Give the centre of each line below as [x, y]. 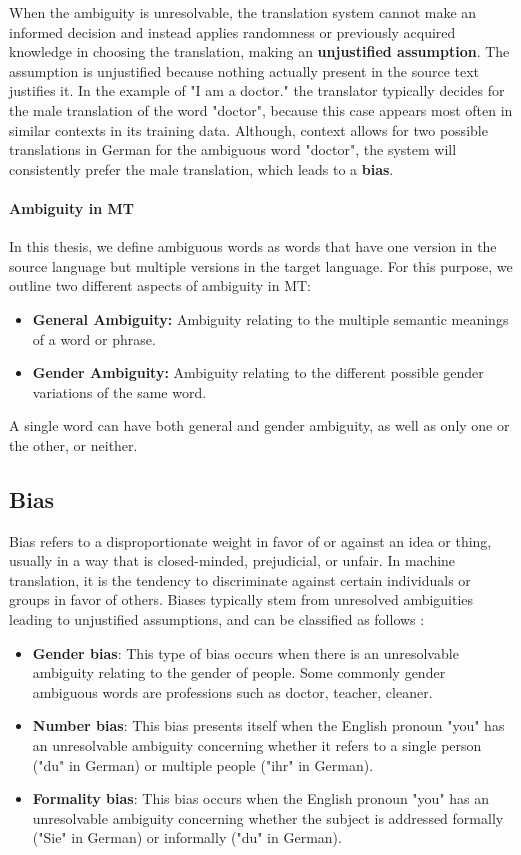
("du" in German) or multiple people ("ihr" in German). [203, 764]
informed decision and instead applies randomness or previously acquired [232, 31]
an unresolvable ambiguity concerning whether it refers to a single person [257, 745]
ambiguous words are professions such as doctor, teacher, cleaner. [232, 691]
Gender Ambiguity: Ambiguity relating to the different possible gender [258, 372]
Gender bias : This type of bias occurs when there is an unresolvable [245, 652]
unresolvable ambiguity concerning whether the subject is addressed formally [268, 817]
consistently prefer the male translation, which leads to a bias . [201, 168]
